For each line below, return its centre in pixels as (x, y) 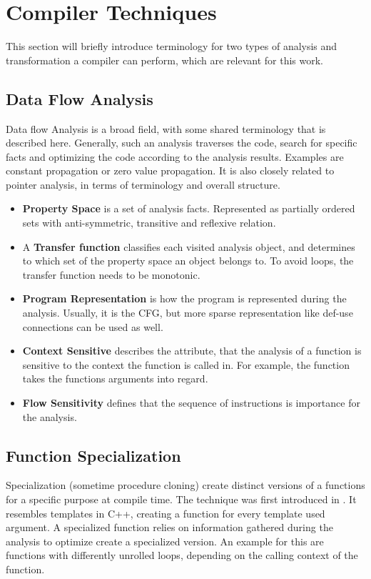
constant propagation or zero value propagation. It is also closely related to (170, 170)
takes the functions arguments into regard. (115, 378)
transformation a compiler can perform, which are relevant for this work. (165, 60)
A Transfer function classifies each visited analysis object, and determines (189, 246)
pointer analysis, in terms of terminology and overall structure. (143, 184)
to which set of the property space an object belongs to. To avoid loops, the (188, 261)
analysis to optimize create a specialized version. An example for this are (165, 541)
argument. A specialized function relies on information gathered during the (169, 527)
